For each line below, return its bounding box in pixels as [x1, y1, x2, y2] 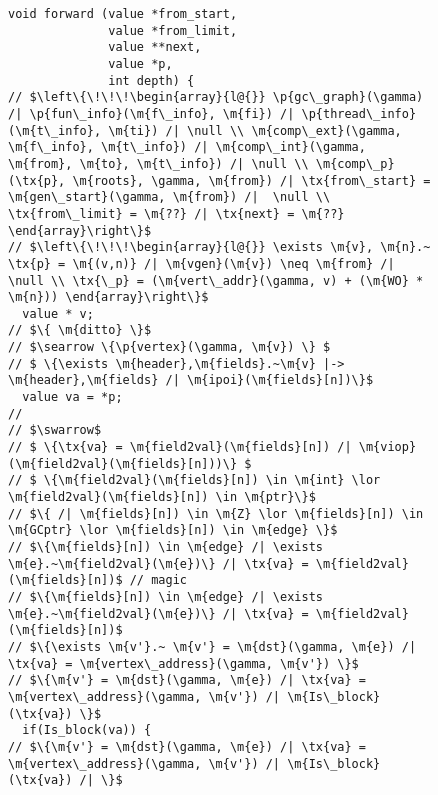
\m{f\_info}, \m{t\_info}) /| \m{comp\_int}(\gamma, [8, 140, 366, 155]
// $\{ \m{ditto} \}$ [8, 323, 152, 338]
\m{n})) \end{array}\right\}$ [8, 290, 209, 305]
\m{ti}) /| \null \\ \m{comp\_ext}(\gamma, [108, 123, 402, 138]
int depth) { [108, 73, 195, 88]
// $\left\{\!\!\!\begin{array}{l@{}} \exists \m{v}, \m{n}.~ [8, 240, 431, 255]
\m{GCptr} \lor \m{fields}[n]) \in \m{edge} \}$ [8, 523, 338, 538]
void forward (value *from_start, [8, 7, 238, 21]
